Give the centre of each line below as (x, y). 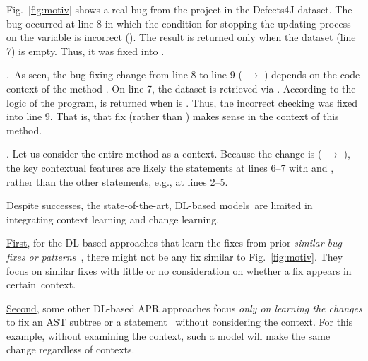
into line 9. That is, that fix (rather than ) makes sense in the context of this (173, 116)
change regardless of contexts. (71, 349)
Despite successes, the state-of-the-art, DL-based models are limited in (160, 205)
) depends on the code (312, 75)
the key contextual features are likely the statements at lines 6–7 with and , (170, 167)
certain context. (41, 284)
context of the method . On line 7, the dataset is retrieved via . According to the (181, 88)
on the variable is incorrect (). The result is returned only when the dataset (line (181, 37)
